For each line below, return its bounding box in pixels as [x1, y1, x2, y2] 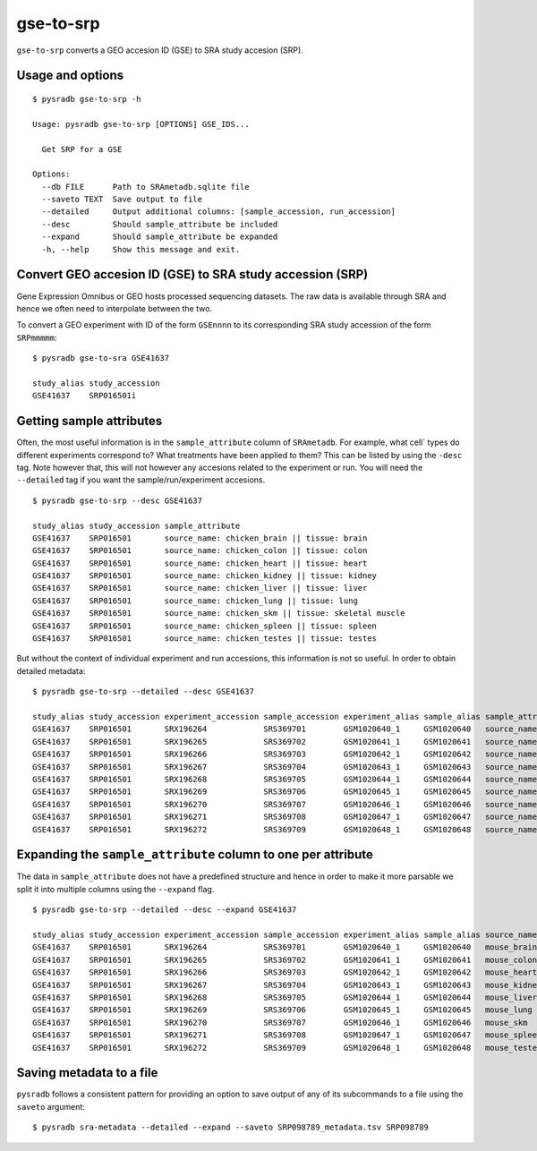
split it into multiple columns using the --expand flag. [16, 883, 215, 894]
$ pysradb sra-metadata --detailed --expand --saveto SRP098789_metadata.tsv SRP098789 [32, 1122, 430, 1132]
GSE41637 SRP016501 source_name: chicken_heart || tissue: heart [32, 558, 368, 568]
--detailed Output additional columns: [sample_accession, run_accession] [41, 207, 396, 217]
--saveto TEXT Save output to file [41, 194, 203, 205]
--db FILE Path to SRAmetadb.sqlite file [41, 182, 250, 192]
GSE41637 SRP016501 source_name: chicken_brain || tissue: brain [32, 533, 368, 543]
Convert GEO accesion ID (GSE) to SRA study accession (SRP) [16, 267, 369, 282]
